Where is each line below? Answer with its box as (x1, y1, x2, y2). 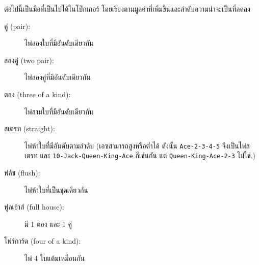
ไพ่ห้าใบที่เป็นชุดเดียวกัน (24, 184, 88, 195)
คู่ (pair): (4, 20, 31, 31)
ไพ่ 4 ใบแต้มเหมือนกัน (24, 253, 85, 263)
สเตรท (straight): (4, 123, 55, 134)
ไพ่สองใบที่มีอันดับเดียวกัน (24, 38, 94, 48)
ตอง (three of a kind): (4, 89, 71, 99)
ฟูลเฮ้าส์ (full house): (4, 201, 64, 212)
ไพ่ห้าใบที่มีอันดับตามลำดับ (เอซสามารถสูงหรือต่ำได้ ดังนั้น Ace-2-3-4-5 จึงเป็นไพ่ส (24, 140, 250, 151)
